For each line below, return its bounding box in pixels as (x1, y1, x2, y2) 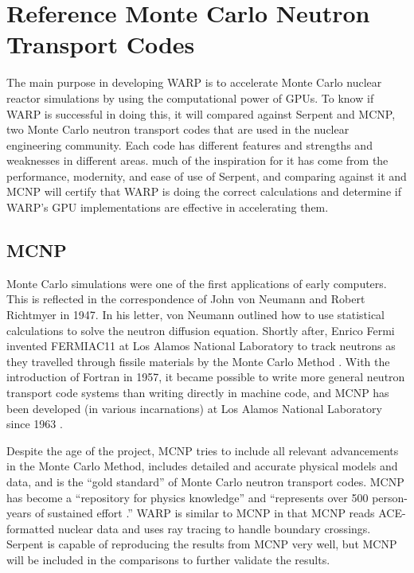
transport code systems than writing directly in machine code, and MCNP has (6, 384, 389, 401)
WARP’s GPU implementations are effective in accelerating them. (6, 199, 329, 216)
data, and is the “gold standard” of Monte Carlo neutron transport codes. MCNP (6, 473, 404, 489)
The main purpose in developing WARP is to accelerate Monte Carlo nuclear (6, 74, 382, 91)
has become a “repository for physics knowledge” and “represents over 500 (6, 489, 369, 505)
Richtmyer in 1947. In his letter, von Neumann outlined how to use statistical (6, 306, 385, 323)
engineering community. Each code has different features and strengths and (6, 136, 373, 153)
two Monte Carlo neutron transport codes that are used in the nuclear (6, 121, 350, 138)
